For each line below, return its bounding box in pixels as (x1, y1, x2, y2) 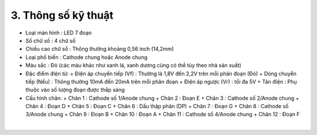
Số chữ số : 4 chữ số (25, 37, 76, 44)
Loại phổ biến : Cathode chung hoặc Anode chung (25, 53, 148, 61)
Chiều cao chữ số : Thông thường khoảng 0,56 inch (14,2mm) (25, 46, 174, 53)
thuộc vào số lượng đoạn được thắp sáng (25, 86, 125, 94)
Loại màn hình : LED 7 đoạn (25, 29, 92, 36)
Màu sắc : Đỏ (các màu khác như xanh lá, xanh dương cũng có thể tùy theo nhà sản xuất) (25, 62, 242, 69)
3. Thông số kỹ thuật (11, 9, 114, 22)
